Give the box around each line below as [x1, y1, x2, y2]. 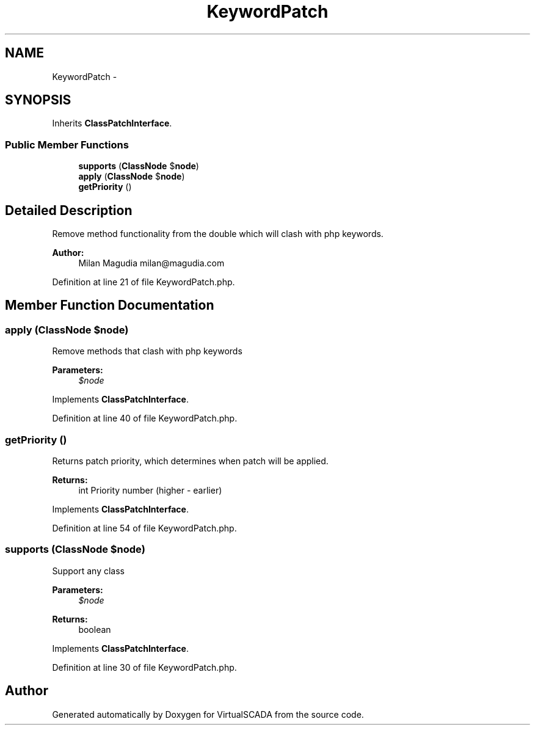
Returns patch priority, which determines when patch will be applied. [52, 456, 329, 466]
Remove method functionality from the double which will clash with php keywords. [52, 228, 384, 239]
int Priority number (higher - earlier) [78, 485, 222, 495]
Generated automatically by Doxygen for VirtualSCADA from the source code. [52, 709, 364, 720]
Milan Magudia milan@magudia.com [78, 258, 225, 269]
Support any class [52, 565, 125, 576]
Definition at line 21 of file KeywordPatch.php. [52, 277, 235, 288]
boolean [78, 624, 111, 635]
